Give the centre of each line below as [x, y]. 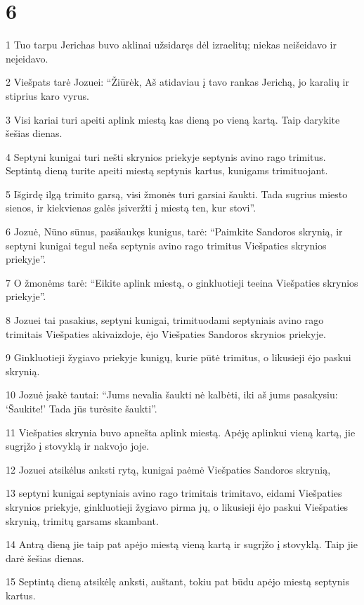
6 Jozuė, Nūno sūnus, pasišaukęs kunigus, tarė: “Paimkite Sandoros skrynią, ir [174, 232]
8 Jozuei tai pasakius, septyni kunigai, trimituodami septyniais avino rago [165, 320]
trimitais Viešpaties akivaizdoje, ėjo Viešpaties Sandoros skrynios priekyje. [166, 333]
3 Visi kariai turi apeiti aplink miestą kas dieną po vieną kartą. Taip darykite [173, 119]
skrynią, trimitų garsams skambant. [82, 520]
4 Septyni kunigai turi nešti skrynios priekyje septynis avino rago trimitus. [166, 156]
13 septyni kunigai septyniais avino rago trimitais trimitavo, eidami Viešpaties [174, 493]
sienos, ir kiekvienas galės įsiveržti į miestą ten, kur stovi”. [131, 208]
